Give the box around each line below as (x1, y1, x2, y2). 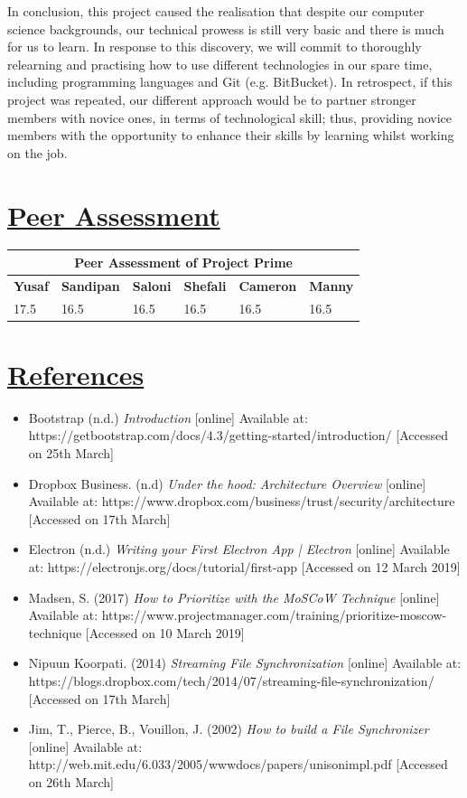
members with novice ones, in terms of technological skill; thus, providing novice (7, 108, 453, 127)
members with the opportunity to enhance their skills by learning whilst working (7, 126, 454, 145)
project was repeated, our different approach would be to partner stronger (7, 89, 416, 108)
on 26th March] (28, 772, 114, 791)
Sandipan (61, 276, 120, 295)
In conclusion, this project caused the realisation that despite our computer (7, 2, 425, 20)
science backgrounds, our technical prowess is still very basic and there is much (7, 19, 444, 38)
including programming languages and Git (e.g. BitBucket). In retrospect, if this (7, 72, 453, 91)
